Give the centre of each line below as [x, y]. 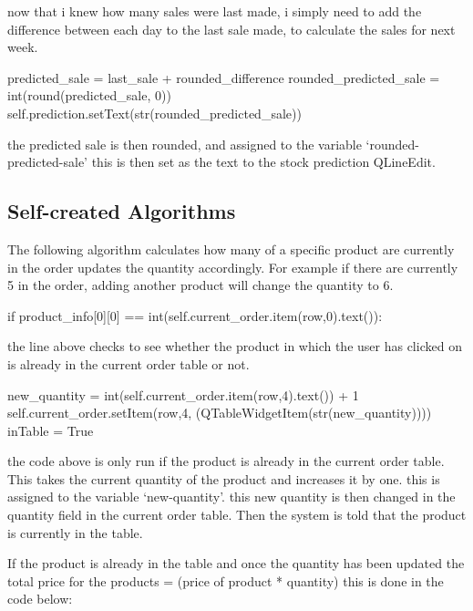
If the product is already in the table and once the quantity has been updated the [236, 563]
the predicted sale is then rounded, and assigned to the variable [185, 144]
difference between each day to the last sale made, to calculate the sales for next [231, 29]
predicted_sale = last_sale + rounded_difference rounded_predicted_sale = [224, 77]
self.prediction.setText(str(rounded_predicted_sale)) [154, 113]
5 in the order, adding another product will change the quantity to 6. [201, 285]
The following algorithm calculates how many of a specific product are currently [231, 249]
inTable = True [51, 430]
